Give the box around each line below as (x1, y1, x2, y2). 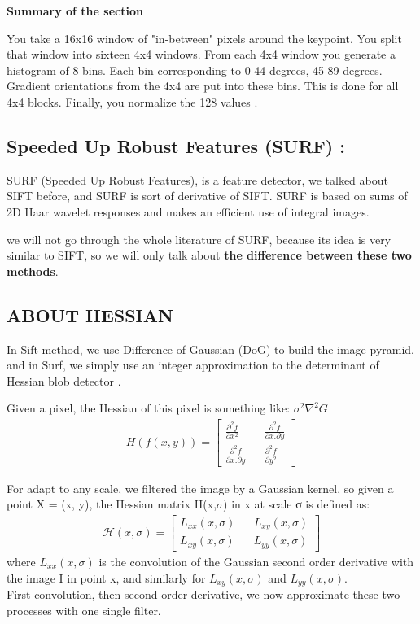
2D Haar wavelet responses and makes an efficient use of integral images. (7, 203, 370, 220)
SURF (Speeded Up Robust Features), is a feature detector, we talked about (7, 171, 388, 188)
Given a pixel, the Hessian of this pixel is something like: (7, 399, 291, 417)
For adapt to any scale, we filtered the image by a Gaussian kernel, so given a (7, 479, 394, 496)
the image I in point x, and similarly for (7, 569, 206, 586)
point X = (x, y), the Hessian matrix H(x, (7, 495, 217, 513)
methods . (7, 262, 59, 279)
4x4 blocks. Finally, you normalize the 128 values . (7, 93, 258, 110)
